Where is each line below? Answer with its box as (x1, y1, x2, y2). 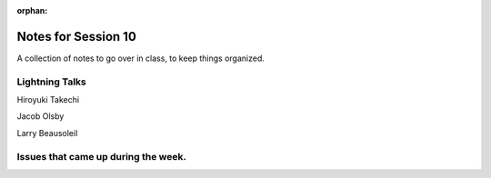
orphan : (16, 5, 48, 15)
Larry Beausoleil (16, 127, 78, 138)
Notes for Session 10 (16, 28, 136, 44)
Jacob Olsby (16, 111, 65, 122)
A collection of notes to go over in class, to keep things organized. (16, 53, 266, 64)
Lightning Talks (16, 75, 86, 88)
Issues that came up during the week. (16, 150, 186, 163)
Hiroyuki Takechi (16, 94, 80, 105)
